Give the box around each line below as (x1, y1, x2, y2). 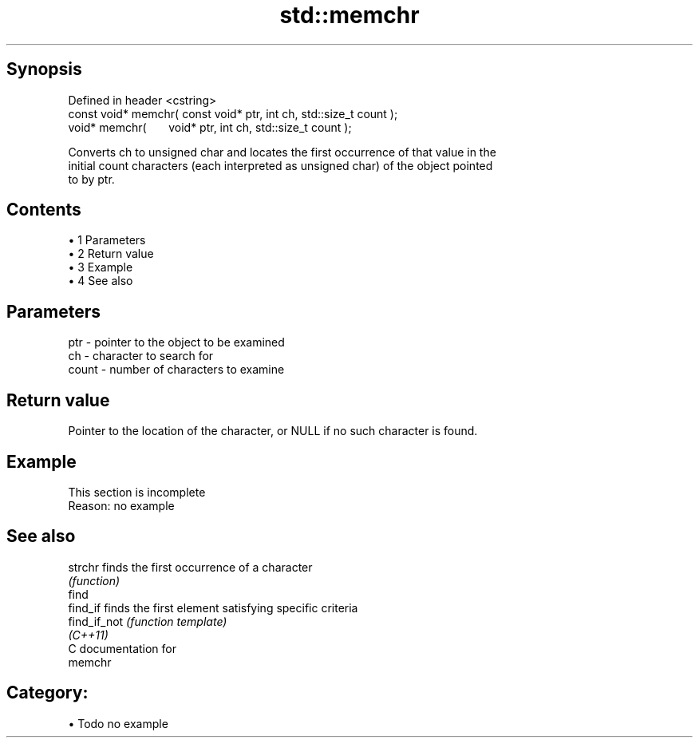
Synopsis (6, 59, 82, 80)
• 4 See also (68, 274, 133, 288)
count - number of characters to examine (68, 362, 285, 377)
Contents (6, 200, 81, 220)
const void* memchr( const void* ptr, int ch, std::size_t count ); (68, 106, 398, 121)
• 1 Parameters (68, 233, 146, 247)
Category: (6, 683, 89, 703)
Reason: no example (68, 498, 175, 512)
